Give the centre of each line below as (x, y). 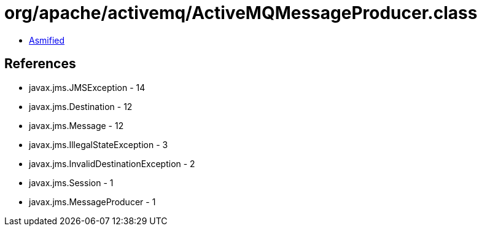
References (40, 64)
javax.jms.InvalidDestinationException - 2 (112, 163)
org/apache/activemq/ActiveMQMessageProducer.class (241, 13)
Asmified (47, 40)
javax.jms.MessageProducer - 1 (92, 202)
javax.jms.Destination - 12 (81, 106)
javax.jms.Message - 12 (76, 125)
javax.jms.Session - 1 (71, 182)
